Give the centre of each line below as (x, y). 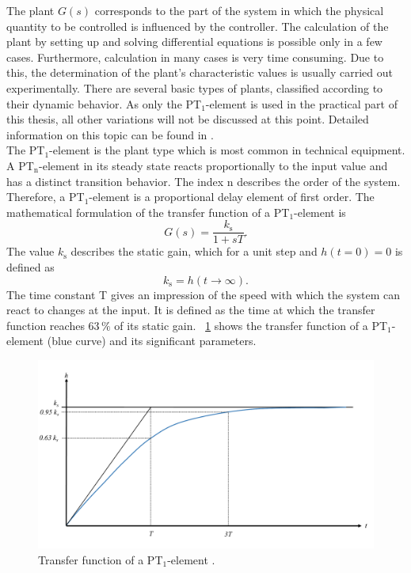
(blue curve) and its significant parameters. (152, 341)
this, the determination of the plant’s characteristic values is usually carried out (200, 72)
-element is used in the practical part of (301, 103)
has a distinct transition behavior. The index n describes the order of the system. (204, 181)
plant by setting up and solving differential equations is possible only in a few (194, 42)
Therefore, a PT (46, 197)
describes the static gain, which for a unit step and (194, 251)
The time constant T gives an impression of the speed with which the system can (204, 294)
